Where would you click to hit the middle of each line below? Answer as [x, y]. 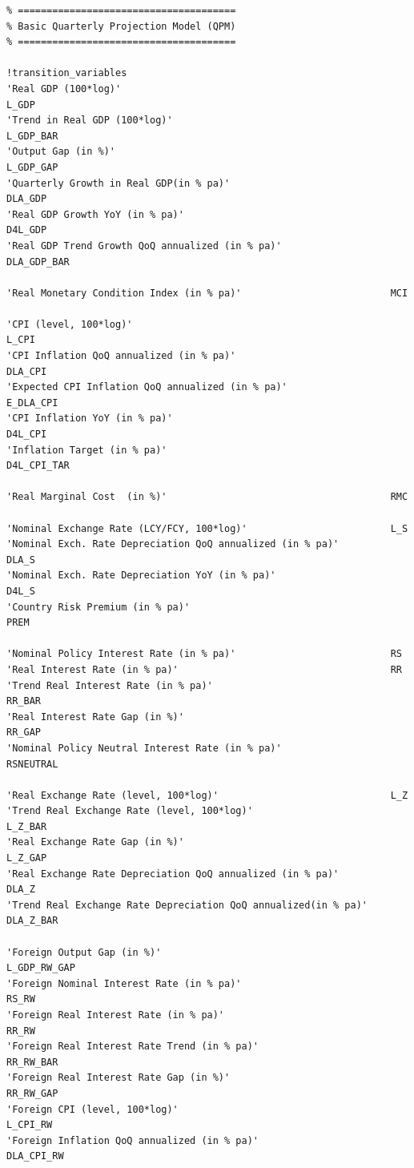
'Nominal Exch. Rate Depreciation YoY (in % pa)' [141, 576]
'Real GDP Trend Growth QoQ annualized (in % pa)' [144, 246]
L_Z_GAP [27, 858]
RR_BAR [24, 701]
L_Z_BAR [27, 826]
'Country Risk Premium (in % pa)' [98, 607]
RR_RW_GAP [32, 1093]
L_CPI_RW [30, 1125]
